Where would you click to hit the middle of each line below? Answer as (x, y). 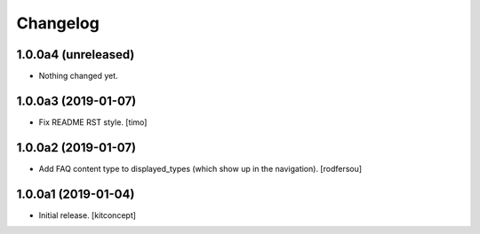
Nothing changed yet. (79, 76)
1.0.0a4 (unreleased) (76, 55)
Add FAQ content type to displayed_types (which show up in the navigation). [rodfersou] (200, 168)
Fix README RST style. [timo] (93, 122)
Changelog (58, 23)
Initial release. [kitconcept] (88, 215)
